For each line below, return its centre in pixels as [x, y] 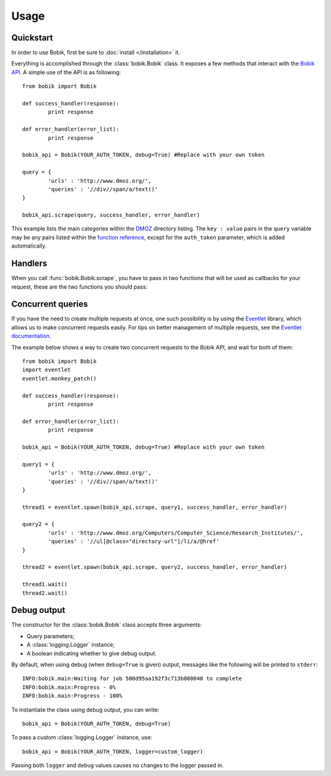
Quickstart [32, 38]
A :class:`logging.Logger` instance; [71, 645]
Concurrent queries [50, 304]
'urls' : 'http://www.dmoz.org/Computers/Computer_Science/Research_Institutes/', [176, 533]
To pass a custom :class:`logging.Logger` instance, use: [82, 737]
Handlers [29, 264]
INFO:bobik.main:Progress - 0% [69, 687]
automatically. [29, 246]
